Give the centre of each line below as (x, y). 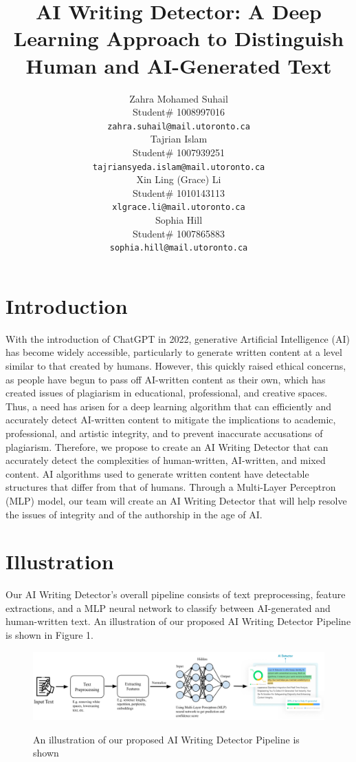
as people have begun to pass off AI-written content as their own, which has (166, 379)
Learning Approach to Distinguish (179, 38)
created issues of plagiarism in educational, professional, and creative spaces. (167, 393)
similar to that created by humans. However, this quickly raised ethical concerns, (176, 366)
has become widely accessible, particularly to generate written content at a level (174, 352)
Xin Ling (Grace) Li (179, 179)
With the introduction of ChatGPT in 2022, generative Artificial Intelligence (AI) (178, 338)
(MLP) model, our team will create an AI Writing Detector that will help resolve (176, 500)
